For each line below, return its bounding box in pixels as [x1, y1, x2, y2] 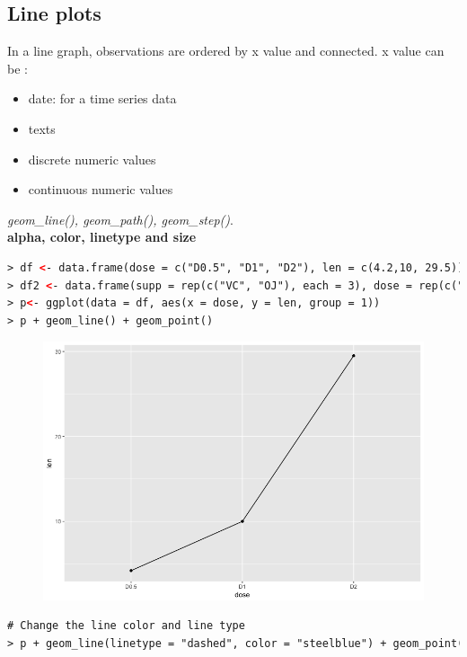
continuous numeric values [28, 180, 173, 199]
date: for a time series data [28, 89, 177, 108]
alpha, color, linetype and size [7, 227, 197, 246]
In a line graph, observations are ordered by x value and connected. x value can [7, 41, 445, 60]
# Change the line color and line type [7, 619, 245, 633]
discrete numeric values [28, 149, 156, 168]
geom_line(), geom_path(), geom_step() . [7, 209, 233, 228]
